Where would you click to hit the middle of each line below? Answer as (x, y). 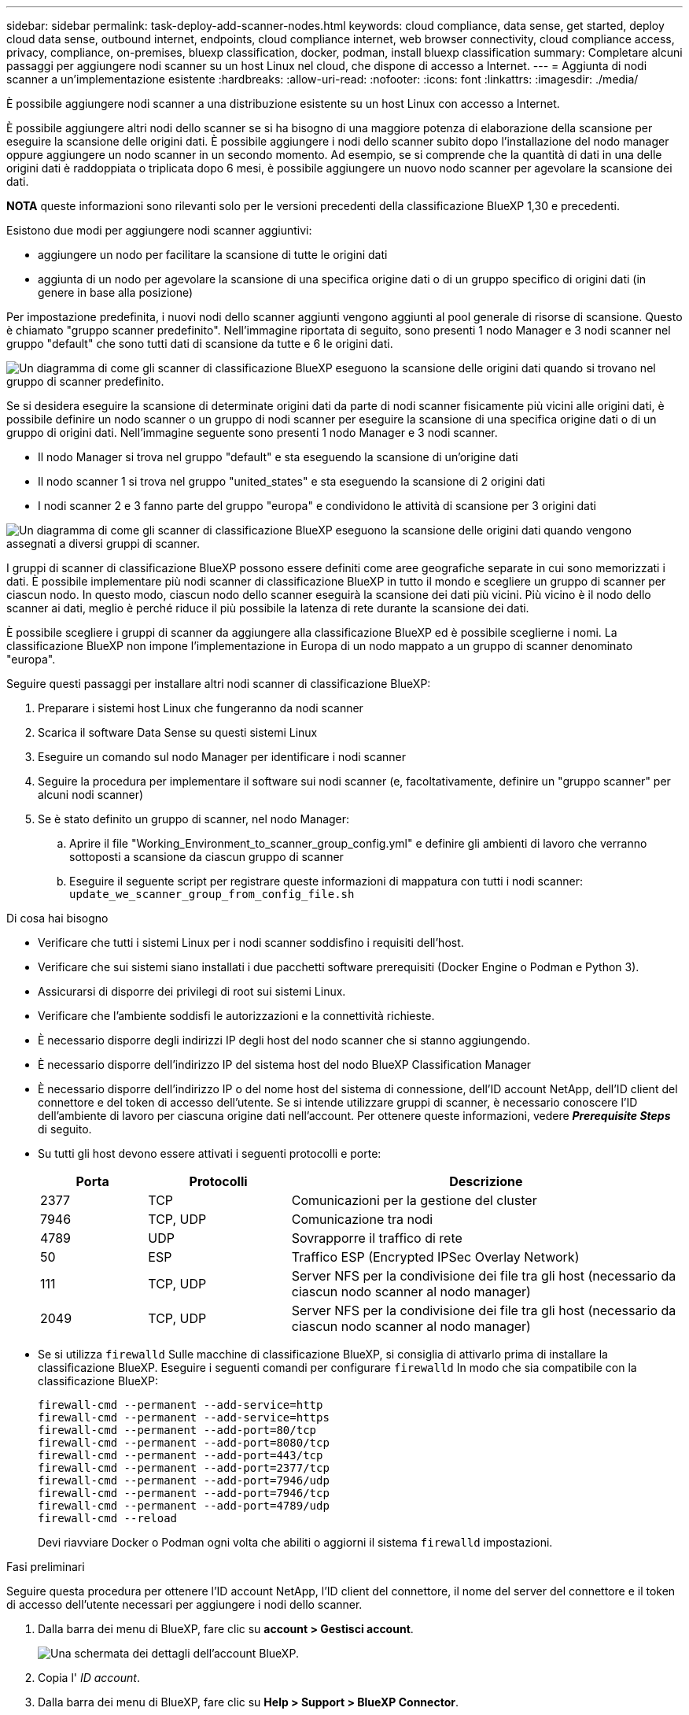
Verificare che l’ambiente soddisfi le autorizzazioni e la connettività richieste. (236, 1016)
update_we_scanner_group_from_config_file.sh (212, 894)
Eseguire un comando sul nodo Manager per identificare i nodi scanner (222, 757)
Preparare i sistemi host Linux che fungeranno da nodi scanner (201, 708)
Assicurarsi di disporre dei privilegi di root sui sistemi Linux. (192, 991)
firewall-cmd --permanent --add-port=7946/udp (184, 1480)
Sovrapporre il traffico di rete (377, 1238)
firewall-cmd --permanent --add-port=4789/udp (184, 1506)
